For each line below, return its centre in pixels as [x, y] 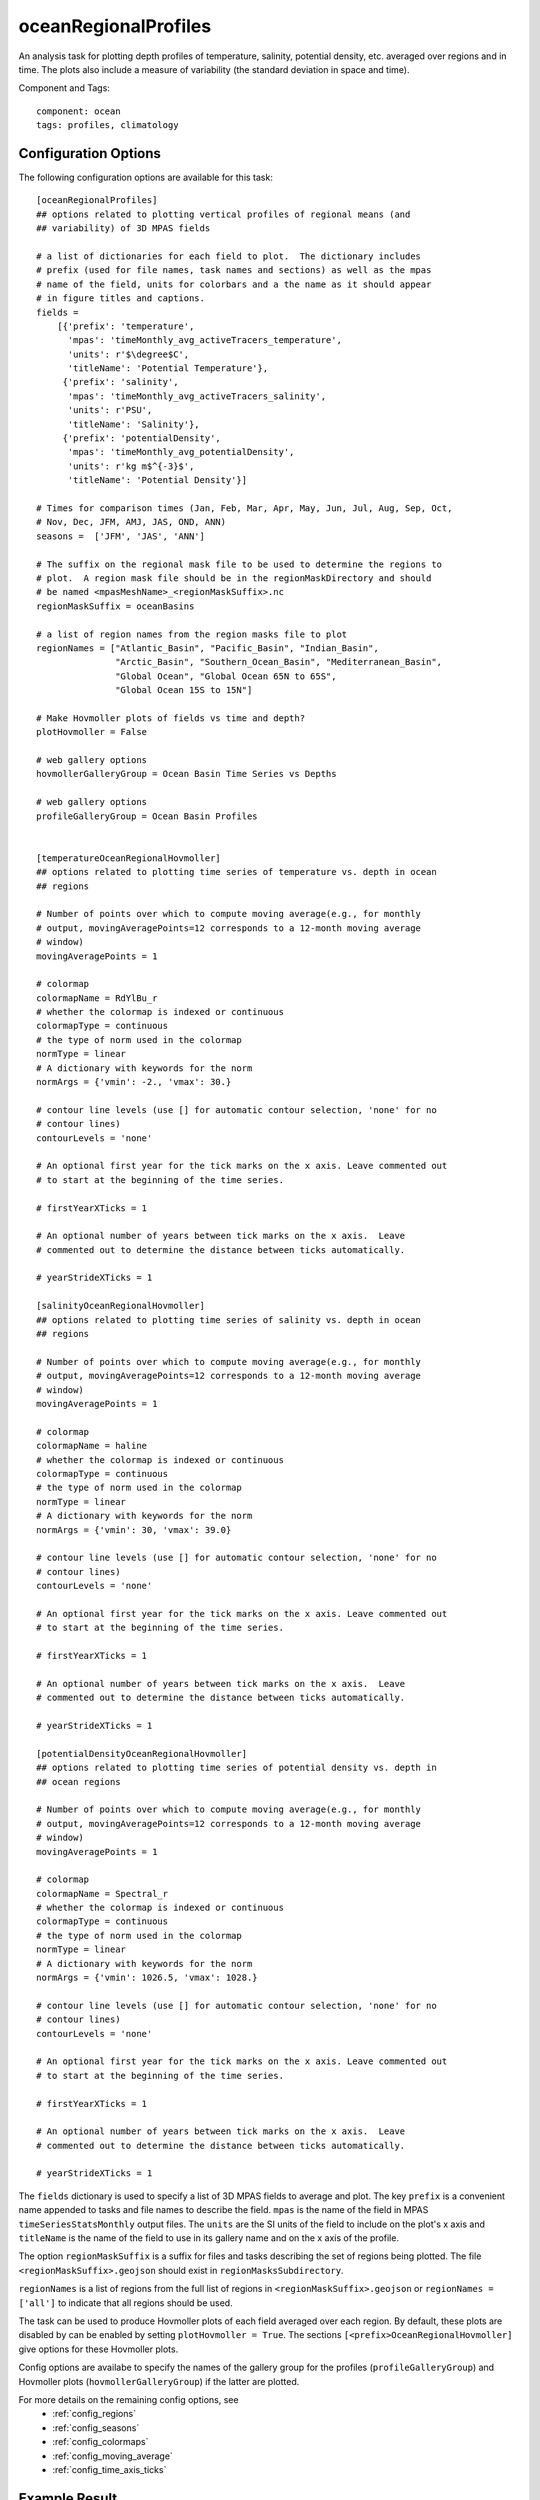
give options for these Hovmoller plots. [98, 2349]
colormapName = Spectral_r [102, 1893]
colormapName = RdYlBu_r [97, 998]
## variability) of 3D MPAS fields [123, 228]
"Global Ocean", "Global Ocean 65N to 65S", [226, 676]
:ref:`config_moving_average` [113, 2456]
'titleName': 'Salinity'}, [133, 424]
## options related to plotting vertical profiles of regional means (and [223, 214]
